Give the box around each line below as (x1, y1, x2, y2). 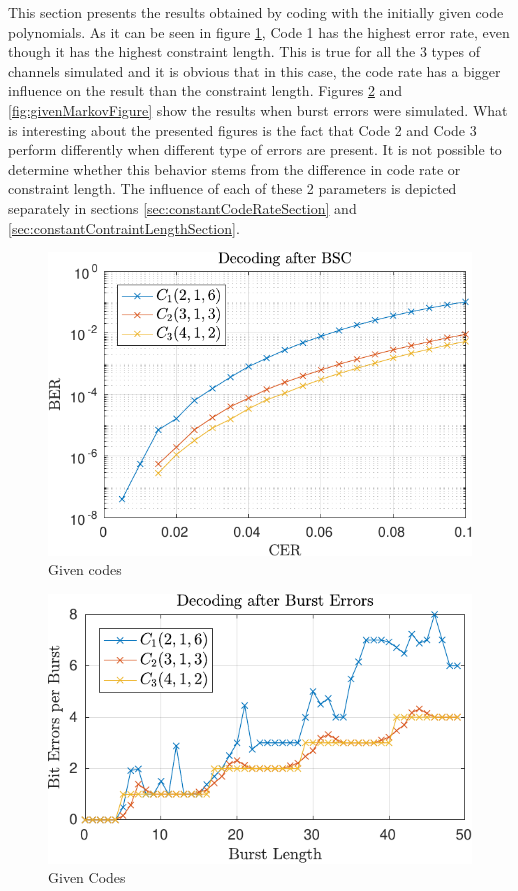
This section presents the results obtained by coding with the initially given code (8, 2, 504, 22)
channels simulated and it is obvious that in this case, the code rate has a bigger (8, 60, 501, 81)
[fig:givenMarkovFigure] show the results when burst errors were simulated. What (8, 99, 508, 120)
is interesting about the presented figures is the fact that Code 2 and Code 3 (8, 119, 477, 140)
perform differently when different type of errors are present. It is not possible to (8, 139, 502, 160)
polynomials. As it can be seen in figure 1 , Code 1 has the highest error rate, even (8, 21, 510, 42)
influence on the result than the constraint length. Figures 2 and (8, 80, 403, 101)
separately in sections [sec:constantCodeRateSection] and (8, 197, 357, 218)
